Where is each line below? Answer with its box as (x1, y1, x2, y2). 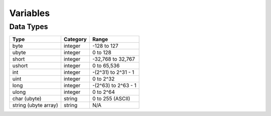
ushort (12, 62, 28, 69)
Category (63, 36, 87, 43)
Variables (9, 8, 50, 19)
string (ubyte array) (12, 102, 59, 109)
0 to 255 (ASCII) (92, 95, 130, 102)
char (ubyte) (12, 95, 42, 102)
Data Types (9, 22, 48, 31)
